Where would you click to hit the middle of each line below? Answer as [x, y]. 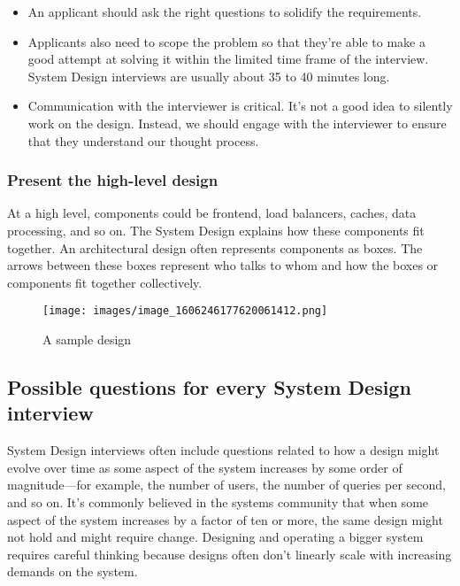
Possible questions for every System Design [209, 386]
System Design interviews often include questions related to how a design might [223, 450]
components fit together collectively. [105, 282]
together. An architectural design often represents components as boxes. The [215, 247]
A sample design [87, 339]
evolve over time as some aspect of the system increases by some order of [205, 467]
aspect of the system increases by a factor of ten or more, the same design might [225, 519]
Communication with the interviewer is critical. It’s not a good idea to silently [240, 106]
